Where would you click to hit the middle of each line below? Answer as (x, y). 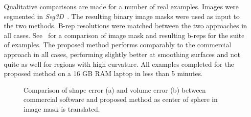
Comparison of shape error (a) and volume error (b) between (115, 89)
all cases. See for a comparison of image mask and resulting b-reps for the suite (124, 35)
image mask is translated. (62, 108)
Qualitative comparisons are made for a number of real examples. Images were (121, 6)
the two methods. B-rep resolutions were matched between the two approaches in (125, 26)
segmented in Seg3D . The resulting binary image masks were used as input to (122, 16)
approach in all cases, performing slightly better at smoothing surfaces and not (122, 54)
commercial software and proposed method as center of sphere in (121, 99)
